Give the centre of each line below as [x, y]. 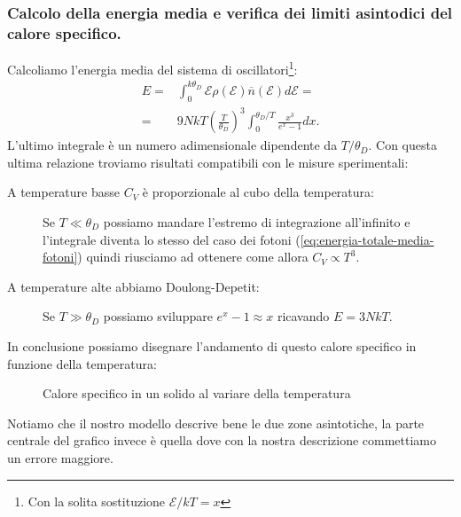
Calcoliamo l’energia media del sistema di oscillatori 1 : [152, 68]
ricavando [303, 316]
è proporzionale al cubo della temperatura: [258, 192]
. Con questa [402, 145]
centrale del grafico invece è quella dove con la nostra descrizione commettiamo [222, 440]
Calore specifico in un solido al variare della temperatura [197, 393]
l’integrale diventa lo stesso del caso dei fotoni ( [172, 239]
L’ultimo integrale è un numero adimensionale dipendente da [172, 145]
